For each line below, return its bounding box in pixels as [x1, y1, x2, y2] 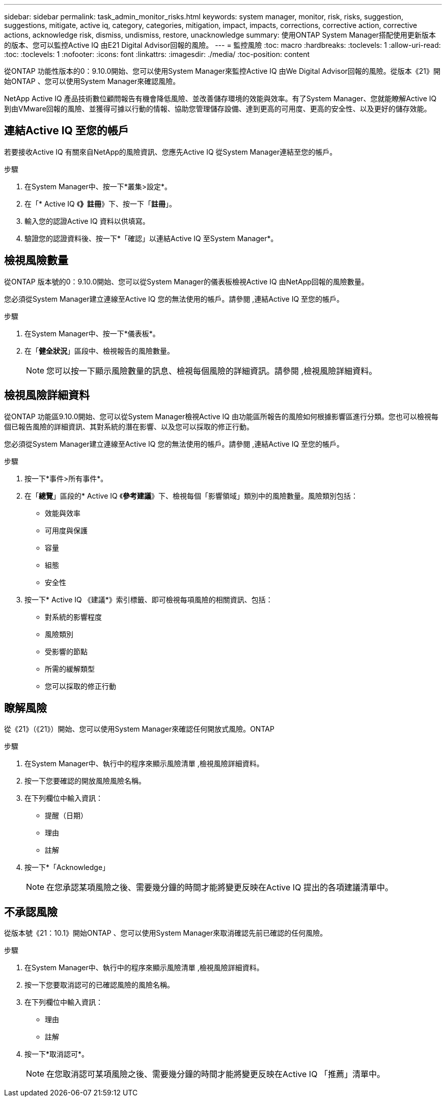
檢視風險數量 [4, 254, 68, 267]
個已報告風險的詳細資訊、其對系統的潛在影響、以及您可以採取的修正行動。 [4, 422, 254, 431]
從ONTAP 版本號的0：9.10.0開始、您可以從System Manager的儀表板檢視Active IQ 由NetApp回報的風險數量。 [4, 277, 369, 286]
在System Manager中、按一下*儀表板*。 [24, 329, 160, 338]
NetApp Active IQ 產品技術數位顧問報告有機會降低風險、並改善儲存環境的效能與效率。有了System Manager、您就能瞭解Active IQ [4, 94, 437, 103]
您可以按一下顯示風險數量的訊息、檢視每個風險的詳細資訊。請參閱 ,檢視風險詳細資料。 [46, 365, 377, 376]
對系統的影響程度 [45, 612, 102, 621]
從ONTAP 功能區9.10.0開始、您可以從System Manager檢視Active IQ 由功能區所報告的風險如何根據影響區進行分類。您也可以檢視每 [4, 412, 438, 421]
